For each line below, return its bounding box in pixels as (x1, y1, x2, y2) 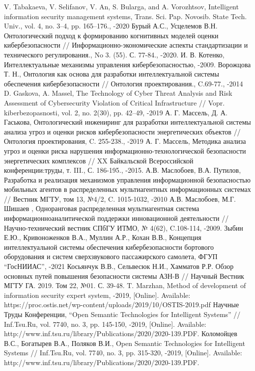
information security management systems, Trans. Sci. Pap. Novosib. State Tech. (4, 11, 247, 21)
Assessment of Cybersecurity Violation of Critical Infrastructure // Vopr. (4, 97, 225, 107)
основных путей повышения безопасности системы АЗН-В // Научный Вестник (4, 270, 244, 281)
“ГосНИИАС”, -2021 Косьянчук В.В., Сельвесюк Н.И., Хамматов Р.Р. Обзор (4, 261, 234, 271)
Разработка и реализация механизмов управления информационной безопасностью (4, 174, 251, 185)
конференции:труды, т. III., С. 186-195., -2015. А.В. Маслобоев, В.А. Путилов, (4, 165, 241, 175)
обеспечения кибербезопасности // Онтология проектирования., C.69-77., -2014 (4, 78, 243, 88)
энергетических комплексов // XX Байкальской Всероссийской (4, 155, 194, 165)
